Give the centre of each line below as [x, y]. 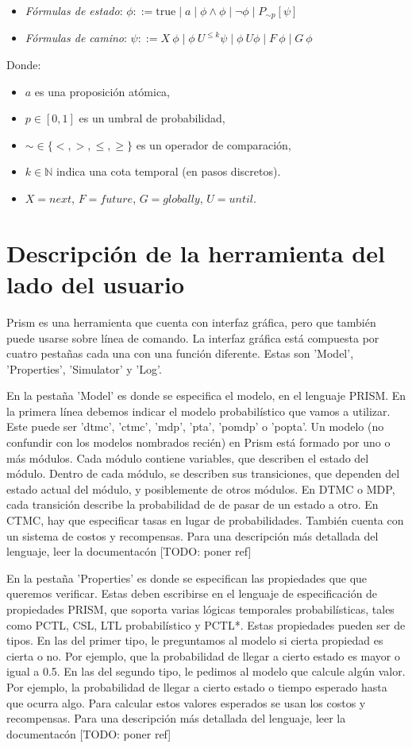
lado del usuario [96, 283]
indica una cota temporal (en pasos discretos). [168, 171]
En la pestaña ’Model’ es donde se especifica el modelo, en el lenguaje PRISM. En [206, 395]
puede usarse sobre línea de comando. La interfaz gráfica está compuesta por [193, 337]
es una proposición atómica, [102, 91]
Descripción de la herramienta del [196, 252]
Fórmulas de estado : [74, 10]
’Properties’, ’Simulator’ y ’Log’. [84, 368]
